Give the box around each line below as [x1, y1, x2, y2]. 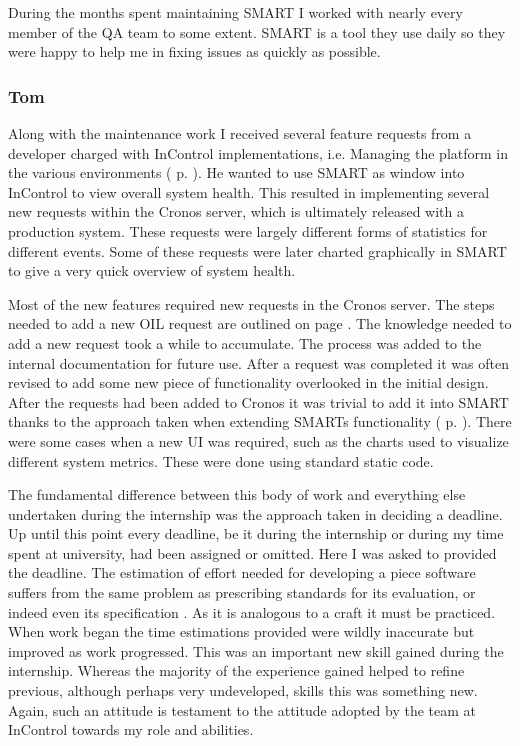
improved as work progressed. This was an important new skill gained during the [8, 640, 504, 661]
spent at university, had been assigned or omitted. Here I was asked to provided [8, 542, 497, 563]
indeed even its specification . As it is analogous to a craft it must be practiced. [8, 601, 496, 622]
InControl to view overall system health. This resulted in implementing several [8, 181, 490, 202]
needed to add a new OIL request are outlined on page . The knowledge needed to [8, 313, 512, 334]
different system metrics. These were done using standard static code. [8, 450, 434, 471]
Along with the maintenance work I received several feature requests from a [8, 123, 472, 143]
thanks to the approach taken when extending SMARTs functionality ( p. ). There [8, 411, 512, 432]
